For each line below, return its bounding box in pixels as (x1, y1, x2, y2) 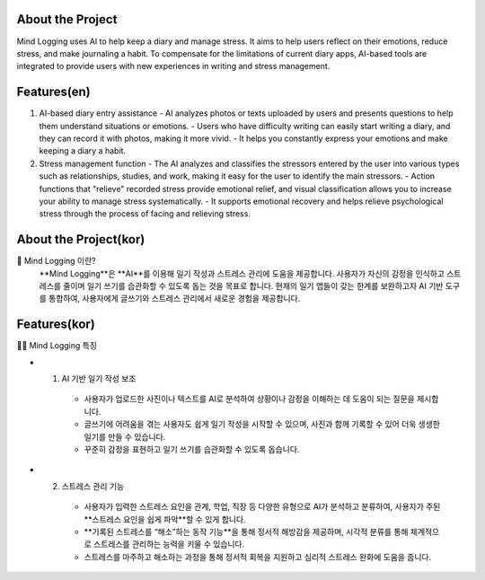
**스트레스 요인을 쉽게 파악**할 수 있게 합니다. (84, 514, 246, 524)
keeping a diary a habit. (39, 145, 126, 156)
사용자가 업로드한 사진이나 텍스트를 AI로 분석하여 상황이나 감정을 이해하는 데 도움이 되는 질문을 (84, 393, 415, 404)
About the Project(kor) (16, 232, 145, 247)
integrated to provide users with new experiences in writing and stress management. (16, 61, 331, 72)
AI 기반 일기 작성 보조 (61, 373, 137, 384)
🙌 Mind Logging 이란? (16, 256, 96, 267)
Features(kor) (16, 317, 96, 332)
